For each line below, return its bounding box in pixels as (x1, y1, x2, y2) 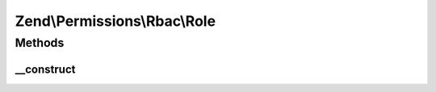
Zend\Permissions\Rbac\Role (15, 12, 216, 30)
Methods (15, 36, 65, 50)
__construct (15, 62, 76, 76)
